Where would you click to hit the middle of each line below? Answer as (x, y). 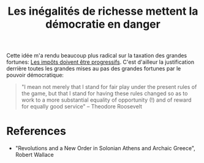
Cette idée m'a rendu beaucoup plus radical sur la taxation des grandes (97, 56)
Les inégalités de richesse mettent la (103, 11)
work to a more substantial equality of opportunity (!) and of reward (106, 100)
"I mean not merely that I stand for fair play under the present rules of (109, 87)
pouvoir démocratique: (35, 75)
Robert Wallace (34, 155)
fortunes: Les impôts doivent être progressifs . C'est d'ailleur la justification (100, 62)
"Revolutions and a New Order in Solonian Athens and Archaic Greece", (105, 148)
